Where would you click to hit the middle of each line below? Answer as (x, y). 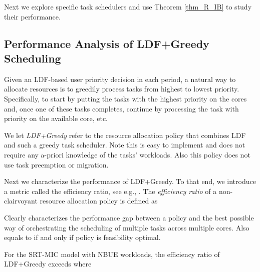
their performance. (32, 16)
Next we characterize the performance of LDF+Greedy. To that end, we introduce (130, 181)
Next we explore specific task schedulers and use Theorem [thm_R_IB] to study (128, 6)
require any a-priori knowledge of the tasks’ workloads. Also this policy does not (127, 154)
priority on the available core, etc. (56, 118)
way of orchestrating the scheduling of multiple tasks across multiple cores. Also (127, 227)
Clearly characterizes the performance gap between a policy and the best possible (129, 217)
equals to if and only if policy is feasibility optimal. (82, 237)
